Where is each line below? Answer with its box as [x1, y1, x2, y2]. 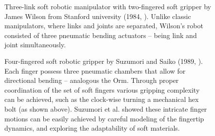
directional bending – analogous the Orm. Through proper [4, 75, 179, 85]
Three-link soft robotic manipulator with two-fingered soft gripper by [4, 1, 211, 11]
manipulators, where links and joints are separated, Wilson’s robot [4, 20, 203, 31]
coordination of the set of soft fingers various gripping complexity [4, 84, 200, 95]
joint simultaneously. [4, 39, 66, 50]
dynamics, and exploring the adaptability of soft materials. [4, 123, 180, 133]
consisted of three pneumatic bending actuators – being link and [4, 30, 197, 40]
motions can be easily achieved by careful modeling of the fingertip [4, 113, 204, 123]
